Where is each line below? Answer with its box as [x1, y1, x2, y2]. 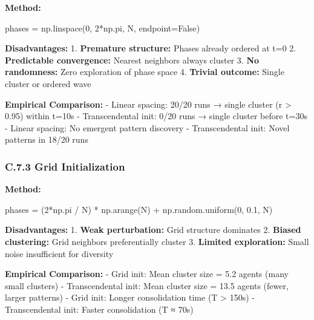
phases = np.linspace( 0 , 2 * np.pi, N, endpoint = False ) [5, 21, 200, 34]
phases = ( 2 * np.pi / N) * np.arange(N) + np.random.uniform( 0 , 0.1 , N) [5, 203, 273, 215]
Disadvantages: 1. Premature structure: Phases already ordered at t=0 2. [5, 42, 296, 54]
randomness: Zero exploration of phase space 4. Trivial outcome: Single [5, 65, 284, 78]
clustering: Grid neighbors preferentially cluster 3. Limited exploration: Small [5, 235, 309, 247]
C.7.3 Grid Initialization [5, 158, 125, 174]
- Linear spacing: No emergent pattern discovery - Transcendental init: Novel [5, 121, 290, 134]
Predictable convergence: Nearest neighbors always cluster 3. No [5, 53, 260, 66]
